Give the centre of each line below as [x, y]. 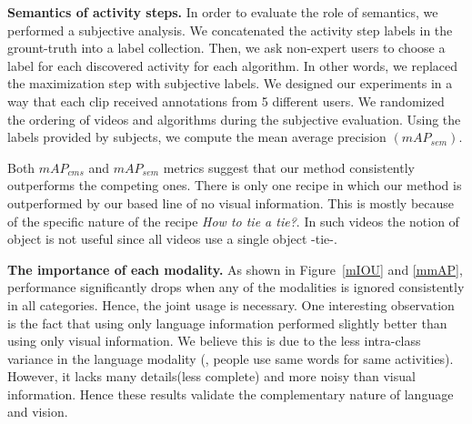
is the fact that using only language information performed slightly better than [227, 323]
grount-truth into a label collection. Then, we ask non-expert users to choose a [226, 48]
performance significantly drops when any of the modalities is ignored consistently [236, 287]
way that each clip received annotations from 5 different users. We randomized [226, 101]
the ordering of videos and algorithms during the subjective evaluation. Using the [234, 119]
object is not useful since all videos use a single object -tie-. [172, 239]
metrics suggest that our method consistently [289, 167]
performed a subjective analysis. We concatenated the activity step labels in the [230, 30]
